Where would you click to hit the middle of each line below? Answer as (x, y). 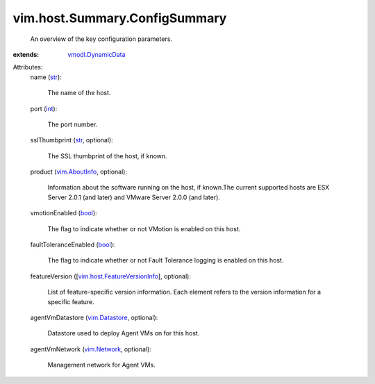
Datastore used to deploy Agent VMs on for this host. (124, 333)
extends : (26, 54)
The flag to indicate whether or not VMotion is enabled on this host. (144, 228)
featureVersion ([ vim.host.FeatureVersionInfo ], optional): (110, 276)
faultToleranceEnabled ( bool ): (73, 245)
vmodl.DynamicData (97, 54)
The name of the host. (79, 93)
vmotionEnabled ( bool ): (64, 213)
